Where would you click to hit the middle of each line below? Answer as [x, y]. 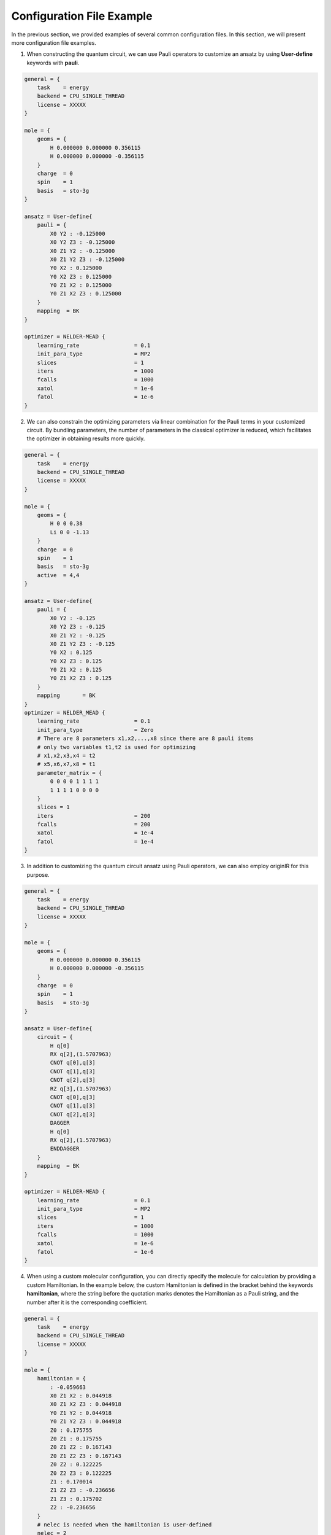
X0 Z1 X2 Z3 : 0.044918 [86, 1404]
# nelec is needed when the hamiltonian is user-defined [124, 1525]
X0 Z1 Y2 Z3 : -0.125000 [87, 259]
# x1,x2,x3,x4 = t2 [67, 756]
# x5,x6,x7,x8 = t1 [67, 764]
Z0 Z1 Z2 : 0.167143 [81, 1447]
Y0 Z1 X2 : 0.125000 [81, 285]
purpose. [38, 874]
